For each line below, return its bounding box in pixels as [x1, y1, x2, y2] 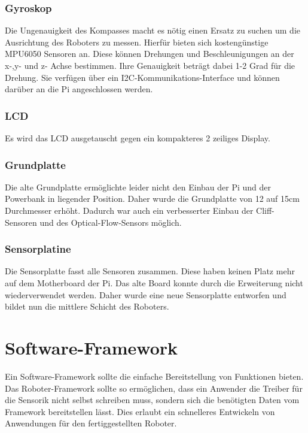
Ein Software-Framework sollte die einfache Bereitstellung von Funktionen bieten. [5, 370, 304, 382]
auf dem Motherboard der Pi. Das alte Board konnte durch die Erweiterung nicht [5, 277, 303, 289]
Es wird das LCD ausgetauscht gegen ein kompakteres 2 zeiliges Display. [5, 132, 270, 144]
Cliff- [256, 204, 275, 216]
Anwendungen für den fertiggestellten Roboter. [5, 417, 177, 429]
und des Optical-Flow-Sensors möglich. [39, 216, 182, 228]
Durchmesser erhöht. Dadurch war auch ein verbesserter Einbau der [5, 204, 254, 216]
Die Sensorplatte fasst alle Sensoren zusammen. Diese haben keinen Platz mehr [5, 265, 295, 277]
